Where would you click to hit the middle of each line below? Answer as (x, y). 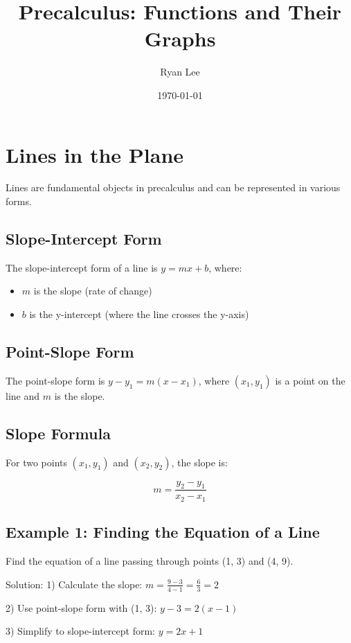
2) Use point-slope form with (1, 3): (81, 607)
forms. (19, 201)
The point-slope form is (55, 380)
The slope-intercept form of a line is (82, 267)
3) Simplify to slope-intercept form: (81, 631)
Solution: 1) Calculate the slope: (74, 584)
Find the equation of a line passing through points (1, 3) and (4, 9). (150, 561)
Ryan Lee (180, 72)
